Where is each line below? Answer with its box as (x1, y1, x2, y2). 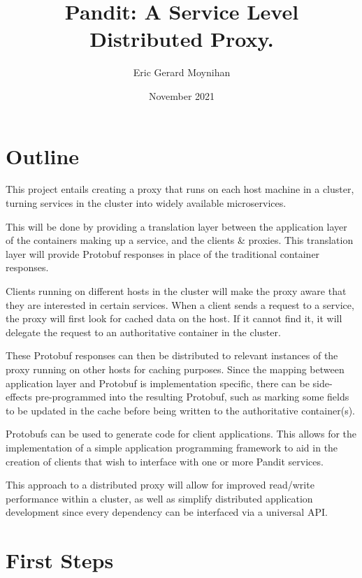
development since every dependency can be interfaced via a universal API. (6, 505, 328, 519)
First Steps (6, 546, 114, 575)
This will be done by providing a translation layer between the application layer (6, 219, 347, 233)
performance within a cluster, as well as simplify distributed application (6, 491, 313, 505)
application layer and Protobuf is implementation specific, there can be (6, 375, 310, 390)
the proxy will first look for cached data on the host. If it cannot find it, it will (6, 311, 342, 326)
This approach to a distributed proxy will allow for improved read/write (6, 477, 314, 492)
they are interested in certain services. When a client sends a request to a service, (6, 297, 354, 312)
